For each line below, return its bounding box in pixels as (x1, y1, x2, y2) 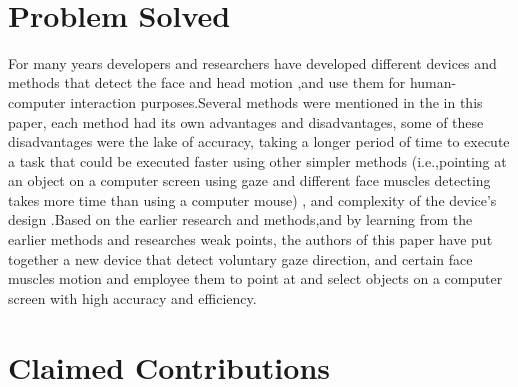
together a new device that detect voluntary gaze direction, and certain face (8, 248, 473, 269)
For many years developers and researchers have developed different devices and (8, 52, 497, 73)
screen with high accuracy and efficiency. (8, 287, 257, 308)
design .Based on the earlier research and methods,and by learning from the (8, 209, 473, 230)
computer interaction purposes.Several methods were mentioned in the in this (8, 91, 483, 112)
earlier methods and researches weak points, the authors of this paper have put (8, 229, 493, 250)
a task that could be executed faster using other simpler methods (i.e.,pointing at (8, 150, 507, 171)
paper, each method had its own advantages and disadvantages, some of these (8, 111, 484, 132)
